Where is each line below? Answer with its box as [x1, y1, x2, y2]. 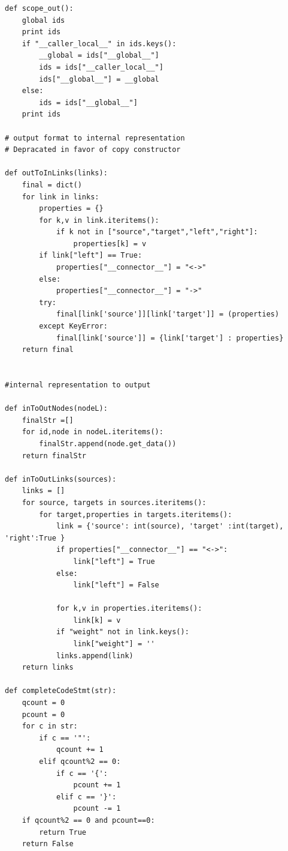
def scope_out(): [5, 4, 74, 13]
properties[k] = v [73, 239, 147, 248]
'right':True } [5, 533, 65, 542]
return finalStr [22, 451, 87, 460]
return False [22, 840, 74, 849]
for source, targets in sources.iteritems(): [22, 498, 207, 507]
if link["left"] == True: [39, 251, 143, 260]
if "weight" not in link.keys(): [56, 628, 189, 637]
